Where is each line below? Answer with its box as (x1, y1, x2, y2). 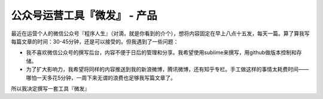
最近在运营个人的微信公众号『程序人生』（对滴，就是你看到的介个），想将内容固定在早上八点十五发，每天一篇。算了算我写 (11, 30, 310, 37)
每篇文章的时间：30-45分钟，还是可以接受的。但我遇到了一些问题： (11, 38, 179, 45)
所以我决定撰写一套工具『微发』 (11, 85, 90, 92)
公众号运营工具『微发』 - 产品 (11, 9, 158, 22)
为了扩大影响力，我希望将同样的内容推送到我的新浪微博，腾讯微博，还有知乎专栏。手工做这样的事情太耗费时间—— (26, 66, 309, 73)
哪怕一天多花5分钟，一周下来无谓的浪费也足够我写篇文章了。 (26, 74, 176, 81)
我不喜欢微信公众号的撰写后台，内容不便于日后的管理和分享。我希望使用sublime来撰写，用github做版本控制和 (26, 49, 297, 56)
